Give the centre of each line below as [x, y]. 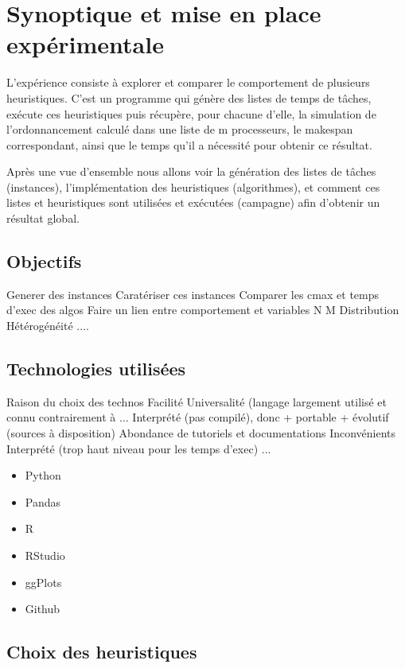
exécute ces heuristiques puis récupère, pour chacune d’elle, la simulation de [191, 113]
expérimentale [85, 44]
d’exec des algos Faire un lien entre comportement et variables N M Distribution [203, 310]
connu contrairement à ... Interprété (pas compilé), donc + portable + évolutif [198, 417]
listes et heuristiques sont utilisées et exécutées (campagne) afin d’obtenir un [193, 202]
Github [43, 609]
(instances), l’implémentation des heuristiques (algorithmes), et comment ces [193, 186]
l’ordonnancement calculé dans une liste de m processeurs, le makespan [180, 129]
